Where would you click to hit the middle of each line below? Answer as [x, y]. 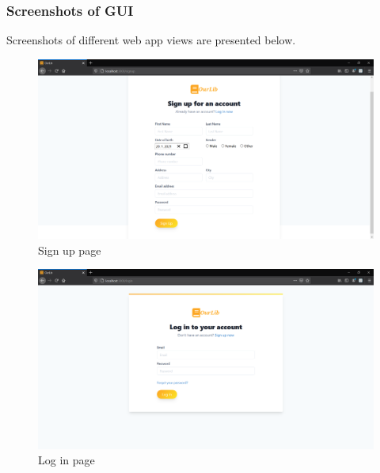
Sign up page [70, 250]
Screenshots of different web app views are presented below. [151, 40]
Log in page [66, 460]
